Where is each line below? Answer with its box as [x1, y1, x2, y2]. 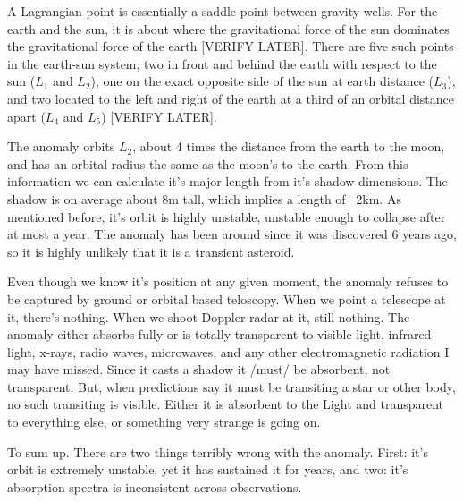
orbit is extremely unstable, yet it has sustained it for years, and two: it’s [7, 460, 408, 479]
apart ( [7, 106, 46, 125]
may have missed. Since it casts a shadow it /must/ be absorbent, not [7, 360, 391, 379]
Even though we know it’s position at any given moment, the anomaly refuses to [7, 272, 449, 291]
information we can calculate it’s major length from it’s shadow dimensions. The [7, 172, 448, 191]
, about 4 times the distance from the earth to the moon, [132, 137, 445, 156]
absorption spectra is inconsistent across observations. [7, 477, 302, 496]
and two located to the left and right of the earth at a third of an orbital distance [7, 89, 454, 107]
